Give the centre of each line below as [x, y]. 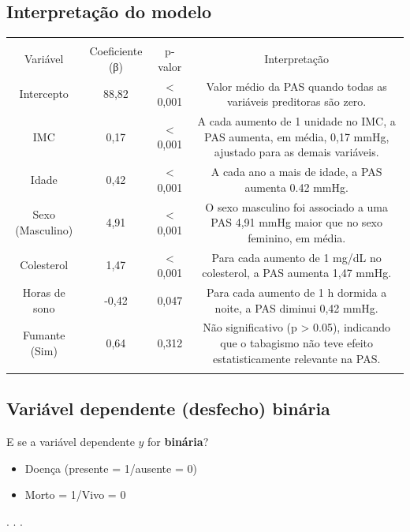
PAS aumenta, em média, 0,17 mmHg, [297, 136]
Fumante [44, 335]
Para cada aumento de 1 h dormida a [297, 292]
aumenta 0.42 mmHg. [296, 187]
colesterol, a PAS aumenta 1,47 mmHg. [297, 273]
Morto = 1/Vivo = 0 [75, 495]
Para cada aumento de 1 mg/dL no [296, 257]
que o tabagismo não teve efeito [297, 343]
